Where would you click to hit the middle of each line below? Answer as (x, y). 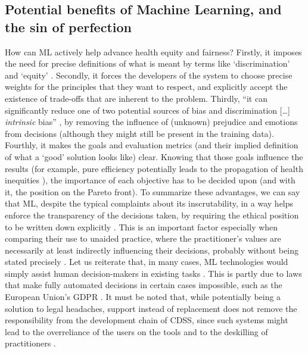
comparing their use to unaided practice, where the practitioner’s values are (143, 238)
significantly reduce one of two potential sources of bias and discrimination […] (147, 110)
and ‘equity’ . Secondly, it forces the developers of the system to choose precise (149, 75)
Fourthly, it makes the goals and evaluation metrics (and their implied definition (152, 145)
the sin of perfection (68, 26)
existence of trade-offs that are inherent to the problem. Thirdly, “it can (136, 98)
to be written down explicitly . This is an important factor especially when (141, 227)
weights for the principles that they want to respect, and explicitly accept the (146, 87)
